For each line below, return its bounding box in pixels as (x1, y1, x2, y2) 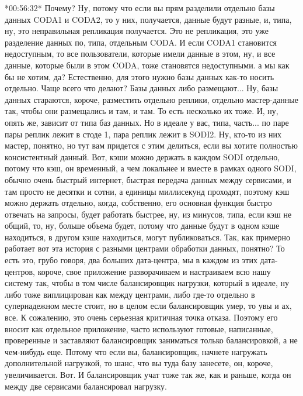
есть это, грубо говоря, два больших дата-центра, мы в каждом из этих (5, 254, 257, 266)
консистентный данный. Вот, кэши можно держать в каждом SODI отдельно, (5, 150, 280, 163)
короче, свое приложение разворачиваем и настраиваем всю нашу (37, 265, 271, 277)
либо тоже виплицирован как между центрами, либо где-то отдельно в (5, 288, 255, 300)
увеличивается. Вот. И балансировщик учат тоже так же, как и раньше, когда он (5, 369, 291, 380)
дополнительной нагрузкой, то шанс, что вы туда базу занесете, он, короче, (5, 357, 273, 369)
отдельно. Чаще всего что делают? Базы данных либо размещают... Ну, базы (5, 82, 278, 94)
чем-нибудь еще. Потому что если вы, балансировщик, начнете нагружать (5, 345, 267, 357)
